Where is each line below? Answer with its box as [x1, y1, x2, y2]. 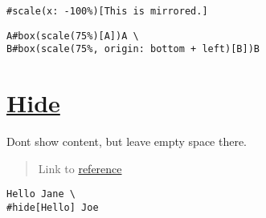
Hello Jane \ [6, 188, 76, 200]
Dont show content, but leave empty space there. [6, 133, 248, 150]
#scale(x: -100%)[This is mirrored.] [6, 6, 208, 17]
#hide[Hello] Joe [6, 201, 99, 213]
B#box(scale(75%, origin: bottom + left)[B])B [6, 43, 260, 55]
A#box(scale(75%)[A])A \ [6, 30, 139, 42]
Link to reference [38, 159, 122, 176]
